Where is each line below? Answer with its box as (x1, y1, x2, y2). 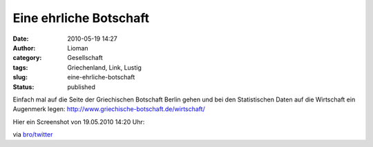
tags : (12, 63, 28, 72)
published (67, 83, 96, 91)
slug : (12, 73, 28, 81)
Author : (12, 43, 36, 52)
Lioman (67, 43, 89, 52)
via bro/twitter (12, 130, 53, 139)
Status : (12, 83, 35, 91)
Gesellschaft (67, 54, 103, 62)
